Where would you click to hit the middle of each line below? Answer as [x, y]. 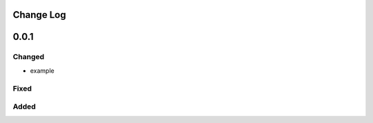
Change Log [39, 15]
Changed [29, 57]
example [42, 70]
